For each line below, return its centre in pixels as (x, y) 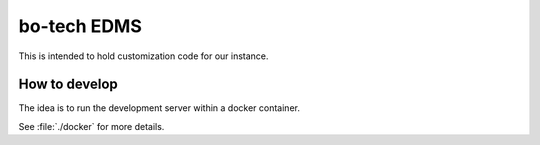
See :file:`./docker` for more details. (91, 126)
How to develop (68, 84)
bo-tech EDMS (80, 26)
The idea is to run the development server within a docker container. (159, 108)
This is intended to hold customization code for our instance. (143, 56)
